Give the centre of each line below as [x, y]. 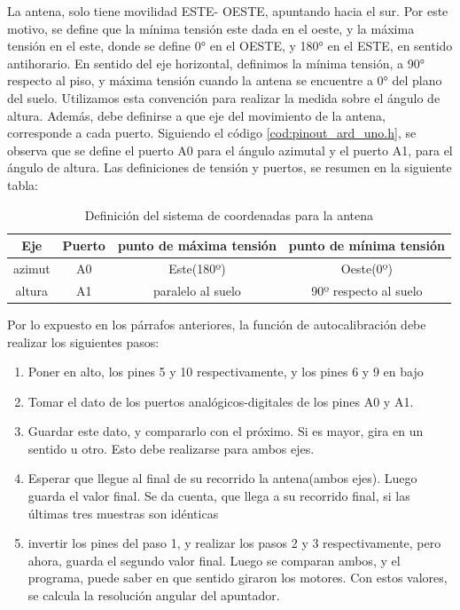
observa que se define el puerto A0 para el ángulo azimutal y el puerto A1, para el [230, 150]
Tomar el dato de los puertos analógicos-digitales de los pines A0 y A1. [221, 401]
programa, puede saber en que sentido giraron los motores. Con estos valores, [238, 578]
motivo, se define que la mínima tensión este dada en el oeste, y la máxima [211, 28]
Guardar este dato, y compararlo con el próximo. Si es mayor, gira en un [226, 431]
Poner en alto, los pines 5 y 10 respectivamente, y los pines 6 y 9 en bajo [226, 372]
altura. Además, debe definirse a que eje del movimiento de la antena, [196, 115]
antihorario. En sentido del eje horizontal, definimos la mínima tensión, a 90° [216, 63]
